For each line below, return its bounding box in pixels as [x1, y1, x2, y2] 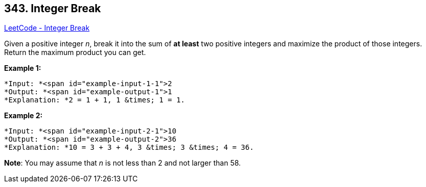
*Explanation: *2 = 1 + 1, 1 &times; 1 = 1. [4, 96, 185, 104]
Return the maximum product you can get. [4, 48, 146, 57]
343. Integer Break [4, 2, 101, 15]
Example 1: [4, 64, 41, 73]
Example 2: [4, 111, 43, 120]
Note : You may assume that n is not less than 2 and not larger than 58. [4, 158, 241, 168]
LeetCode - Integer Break [4, 23, 90, 33]
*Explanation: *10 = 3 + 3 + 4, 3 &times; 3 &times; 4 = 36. [4, 143, 254, 152]
